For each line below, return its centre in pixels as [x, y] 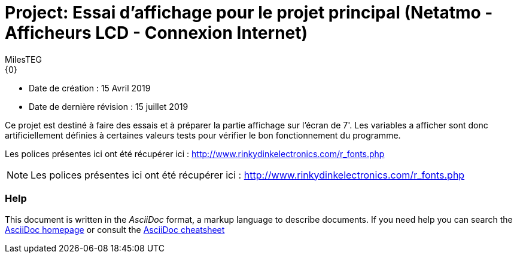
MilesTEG [23, 59]
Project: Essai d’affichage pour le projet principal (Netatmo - [249, 13]
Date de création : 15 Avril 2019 [90, 88]
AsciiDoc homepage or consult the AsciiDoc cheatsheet [115, 229]
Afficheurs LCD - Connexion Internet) [156, 33]
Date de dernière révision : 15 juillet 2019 [109, 106]
